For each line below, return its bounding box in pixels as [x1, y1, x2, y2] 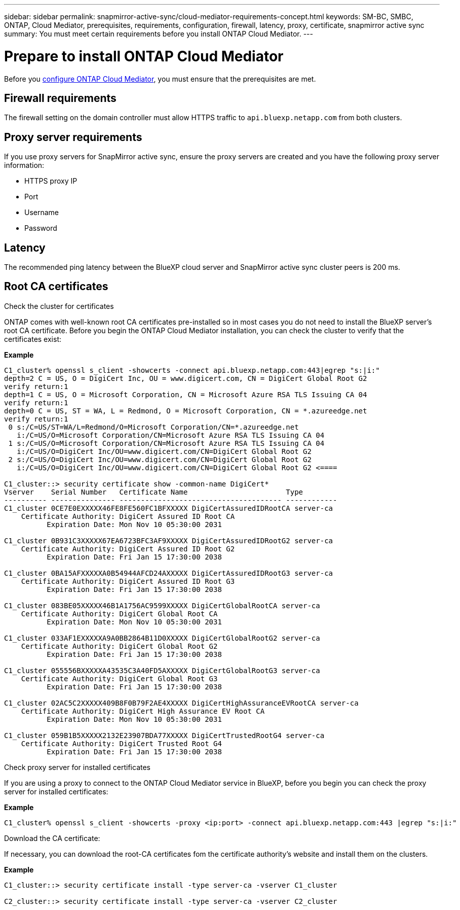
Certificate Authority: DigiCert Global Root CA [21, 609, 218, 618]
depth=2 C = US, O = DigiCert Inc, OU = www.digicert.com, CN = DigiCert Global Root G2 [4, 374, 367, 382]
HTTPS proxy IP [24, 177, 78, 186]
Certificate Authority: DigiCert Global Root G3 [21, 674, 218, 683]
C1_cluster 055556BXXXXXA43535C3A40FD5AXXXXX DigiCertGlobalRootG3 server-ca [4, 666, 320, 675]
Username [24, 208, 59, 217]
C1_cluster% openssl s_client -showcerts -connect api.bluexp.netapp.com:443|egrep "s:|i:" [4, 366, 380, 374]
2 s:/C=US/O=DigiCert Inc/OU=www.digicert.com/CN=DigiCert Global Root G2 [8, 455, 312, 464]
